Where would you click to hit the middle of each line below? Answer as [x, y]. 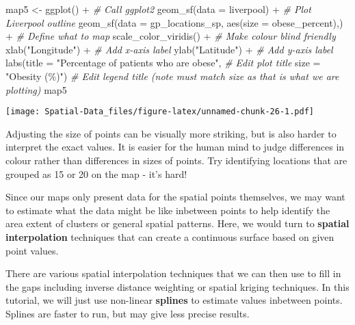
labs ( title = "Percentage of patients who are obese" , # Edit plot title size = [163, 63]
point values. [32, 250]
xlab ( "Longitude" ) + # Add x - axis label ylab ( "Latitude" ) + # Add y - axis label [169, 49]
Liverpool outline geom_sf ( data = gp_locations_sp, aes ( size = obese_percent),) [174, 22]
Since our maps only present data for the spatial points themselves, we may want [175, 197]
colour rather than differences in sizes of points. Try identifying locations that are [176, 160]
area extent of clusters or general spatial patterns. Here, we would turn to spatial [177, 223]
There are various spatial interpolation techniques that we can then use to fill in [173, 273]
